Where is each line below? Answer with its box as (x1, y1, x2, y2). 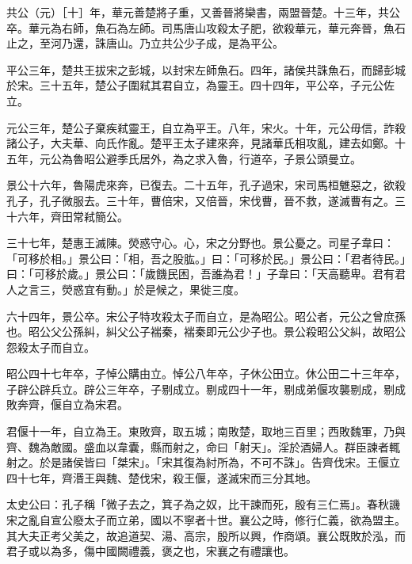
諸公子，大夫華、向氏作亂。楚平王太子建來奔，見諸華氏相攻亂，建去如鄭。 (6, 135, 395, 151)
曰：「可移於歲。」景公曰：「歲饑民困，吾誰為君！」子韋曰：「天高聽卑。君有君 (6, 265, 406, 282)
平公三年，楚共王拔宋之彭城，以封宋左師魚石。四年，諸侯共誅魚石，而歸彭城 (6, 61, 406, 78)
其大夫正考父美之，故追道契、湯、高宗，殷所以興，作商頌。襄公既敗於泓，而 (6, 527, 406, 543)
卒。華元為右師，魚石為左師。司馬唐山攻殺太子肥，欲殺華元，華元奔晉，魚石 (6, 19, 406, 36)
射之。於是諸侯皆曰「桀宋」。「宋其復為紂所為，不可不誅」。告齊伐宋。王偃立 (6, 454, 400, 471)
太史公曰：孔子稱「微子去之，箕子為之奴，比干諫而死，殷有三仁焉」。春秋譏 (6, 496, 400, 513)
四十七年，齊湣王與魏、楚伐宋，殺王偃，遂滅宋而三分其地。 (6, 469, 317, 486)
